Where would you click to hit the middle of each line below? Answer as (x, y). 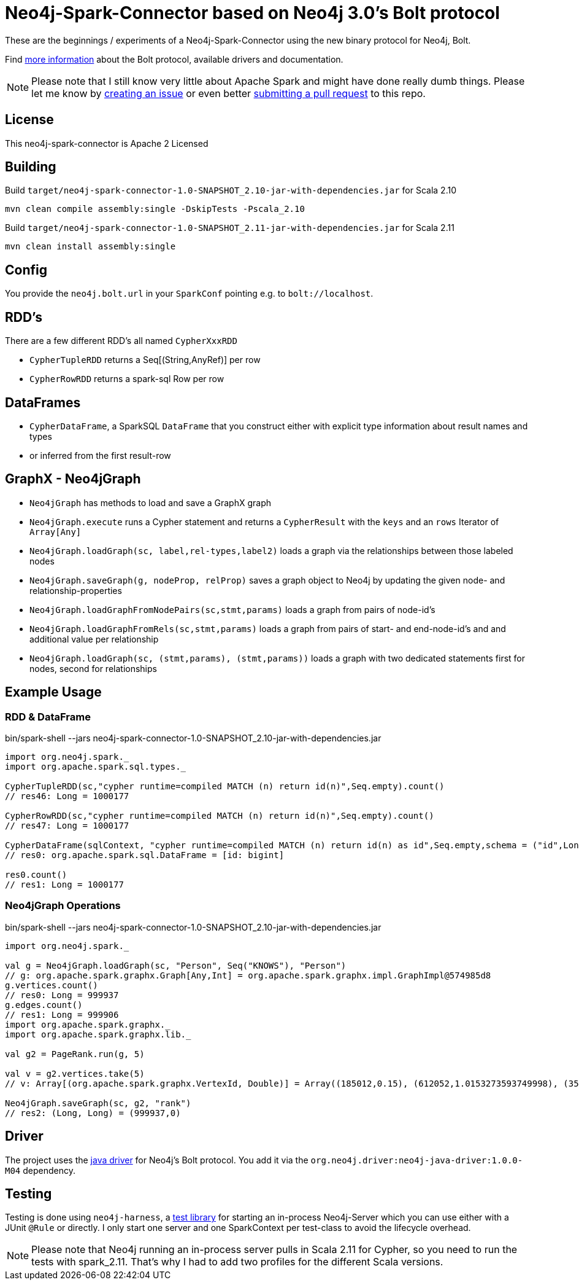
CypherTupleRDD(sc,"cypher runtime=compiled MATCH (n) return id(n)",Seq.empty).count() (225, 787)
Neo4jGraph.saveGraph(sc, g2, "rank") (98, 1103)
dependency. (49, 1170)
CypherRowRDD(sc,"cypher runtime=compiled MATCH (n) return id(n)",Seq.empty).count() (220, 816)
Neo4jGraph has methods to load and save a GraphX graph (151, 502)
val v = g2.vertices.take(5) (75, 1073)
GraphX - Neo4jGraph (73, 479)
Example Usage (53, 692)
